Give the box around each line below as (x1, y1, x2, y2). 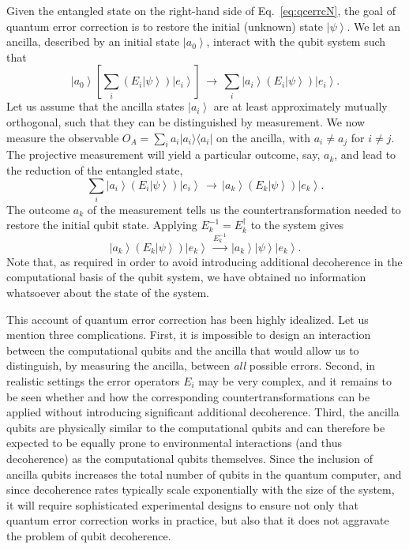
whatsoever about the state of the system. (6, 284, 209, 301)
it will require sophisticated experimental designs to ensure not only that (6, 496, 358, 513)
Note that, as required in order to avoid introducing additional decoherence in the (6, 253, 403, 269)
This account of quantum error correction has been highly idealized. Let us (6, 310, 369, 327)
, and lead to (334, 146, 396, 163)
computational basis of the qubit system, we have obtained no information (6, 269, 366, 285)
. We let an (347, 17, 401, 34)
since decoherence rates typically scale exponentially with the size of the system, (6, 481, 395, 498)
